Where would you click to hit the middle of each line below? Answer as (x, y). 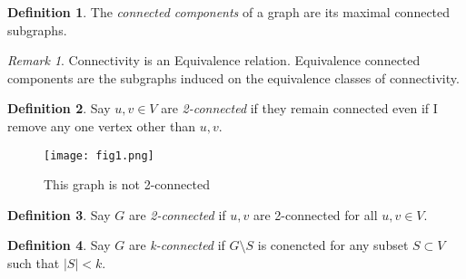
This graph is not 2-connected (127, 184)
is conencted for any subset (333, 245)
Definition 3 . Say (59, 214)
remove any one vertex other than (101, 125)
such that (34, 263)
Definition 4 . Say (59, 245)
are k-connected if (177, 245)
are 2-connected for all (315, 214)
